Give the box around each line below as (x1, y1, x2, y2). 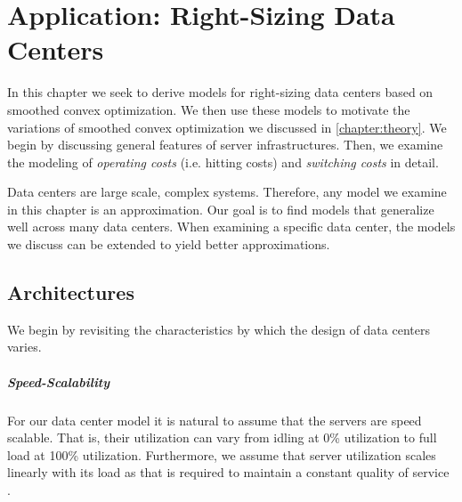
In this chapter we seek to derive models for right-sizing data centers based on (7, 83, 434, 101)
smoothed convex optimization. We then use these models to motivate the (7, 100, 410, 118)
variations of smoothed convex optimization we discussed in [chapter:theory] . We (7, 117, 447, 136)
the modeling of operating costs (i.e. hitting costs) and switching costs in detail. (7, 152, 439, 171)
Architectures (7, 279, 134, 306)
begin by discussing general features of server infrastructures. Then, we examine (7, 135, 443, 154)
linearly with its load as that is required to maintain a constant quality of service (7, 463, 450, 482)
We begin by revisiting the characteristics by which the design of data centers (7, 320, 430, 338)
